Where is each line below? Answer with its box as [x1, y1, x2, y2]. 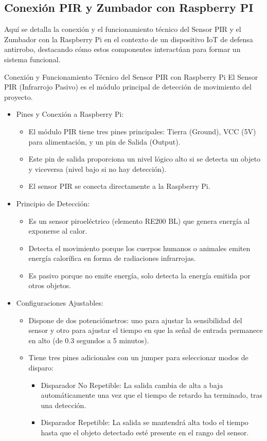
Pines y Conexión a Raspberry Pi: [16, 109, 124, 119]
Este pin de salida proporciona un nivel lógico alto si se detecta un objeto [28, 153, 261, 164]
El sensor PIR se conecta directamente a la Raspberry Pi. [28, 181, 210, 191]
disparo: [28, 362, 54, 373]
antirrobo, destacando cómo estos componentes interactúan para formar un [4, 44, 241, 55]
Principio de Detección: [16, 198, 90, 208]
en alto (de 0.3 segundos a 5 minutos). [28, 334, 149, 345]
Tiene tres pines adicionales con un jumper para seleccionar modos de [28, 352, 248, 363]
